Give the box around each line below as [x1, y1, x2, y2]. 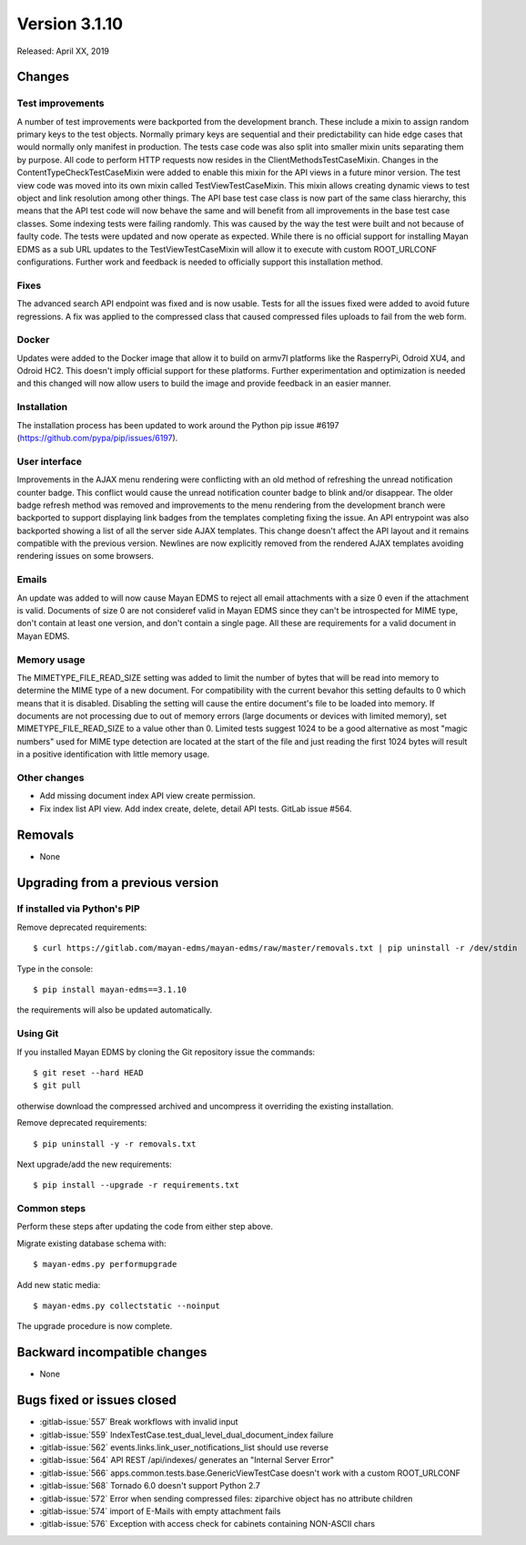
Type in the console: [16, 963, 94, 974]
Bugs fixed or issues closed [16, 1393, 177, 1408]
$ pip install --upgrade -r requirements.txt [33, 1180, 240, 1190]
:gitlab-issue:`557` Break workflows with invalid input [39, 1416, 238, 1427]
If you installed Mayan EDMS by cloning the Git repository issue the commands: [16, 1046, 316, 1057]
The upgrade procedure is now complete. [16, 1321, 173, 1332]
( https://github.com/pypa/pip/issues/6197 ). [16, 432, 178, 443]
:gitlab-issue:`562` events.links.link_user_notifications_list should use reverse [39, 1441, 329, 1453]
